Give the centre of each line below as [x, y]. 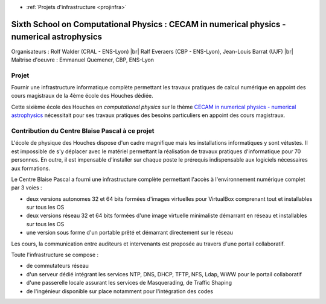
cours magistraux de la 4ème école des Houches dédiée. [82, 96]
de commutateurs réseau [57, 266]
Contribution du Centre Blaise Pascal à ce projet [83, 131]
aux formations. [31, 168]
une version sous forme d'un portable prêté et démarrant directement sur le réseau [130, 233]
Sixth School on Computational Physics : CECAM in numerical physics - [149, 24]
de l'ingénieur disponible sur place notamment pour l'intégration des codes [120, 291]
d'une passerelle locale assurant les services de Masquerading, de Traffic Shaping [129, 283]
